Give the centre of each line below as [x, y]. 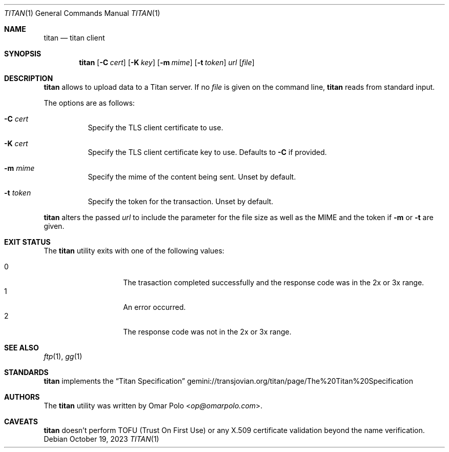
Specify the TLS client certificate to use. [156, 127]
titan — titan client [74, 38]
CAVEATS [21, 421]
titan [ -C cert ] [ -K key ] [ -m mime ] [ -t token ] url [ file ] [167, 62]
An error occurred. [155, 307]
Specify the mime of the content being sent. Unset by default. [192, 177]
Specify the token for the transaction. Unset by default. [181, 201]
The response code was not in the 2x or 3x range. [207, 332]
